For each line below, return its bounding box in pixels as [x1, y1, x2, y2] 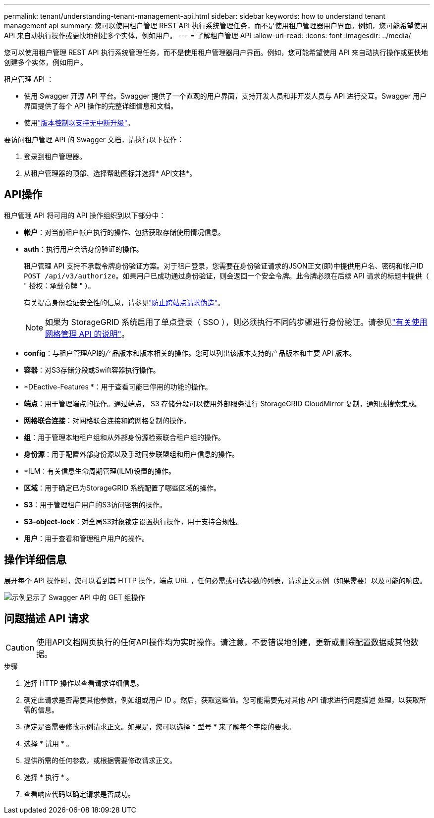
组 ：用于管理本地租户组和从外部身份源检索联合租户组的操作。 [24, 433, 225, 441]
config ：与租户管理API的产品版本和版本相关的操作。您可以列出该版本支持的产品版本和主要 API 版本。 [24, 348, 356, 357]
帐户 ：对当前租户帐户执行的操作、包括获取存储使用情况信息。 [24, 227, 225, 236]
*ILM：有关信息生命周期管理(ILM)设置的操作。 [24, 466, 175, 475]
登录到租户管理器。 [24, 152, 86, 161]
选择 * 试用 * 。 [24, 739, 73, 748]
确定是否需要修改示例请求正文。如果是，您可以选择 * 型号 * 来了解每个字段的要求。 [24, 722, 295, 731]
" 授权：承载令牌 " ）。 [24, 281, 95, 290]
